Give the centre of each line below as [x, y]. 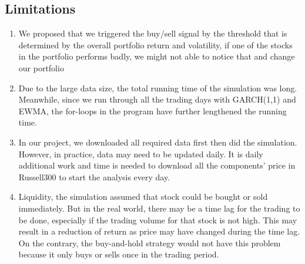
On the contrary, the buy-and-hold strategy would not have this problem [150, 242]
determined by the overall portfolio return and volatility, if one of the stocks [155, 44]
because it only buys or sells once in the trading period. [119, 254]
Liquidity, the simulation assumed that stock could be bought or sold [143, 197]
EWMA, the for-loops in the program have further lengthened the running [152, 110]
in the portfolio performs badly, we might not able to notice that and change [157, 56]
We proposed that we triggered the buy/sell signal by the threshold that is [153, 33]
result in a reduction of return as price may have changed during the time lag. [159, 231]
